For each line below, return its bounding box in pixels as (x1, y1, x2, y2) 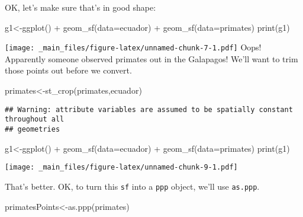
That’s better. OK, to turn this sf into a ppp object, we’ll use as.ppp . (5, 180, 260, 192)
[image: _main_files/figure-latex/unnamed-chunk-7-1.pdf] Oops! (5, 41, 262, 53)
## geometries (5, 125, 60, 133)
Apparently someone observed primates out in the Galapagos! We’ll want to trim (5, 52, 298, 65)
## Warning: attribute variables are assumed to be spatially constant (5, 105, 293, 114)
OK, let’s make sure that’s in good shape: (5, 1, 156, 13)
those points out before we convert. (5, 64, 132, 76)
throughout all (5, 115, 65, 124)
